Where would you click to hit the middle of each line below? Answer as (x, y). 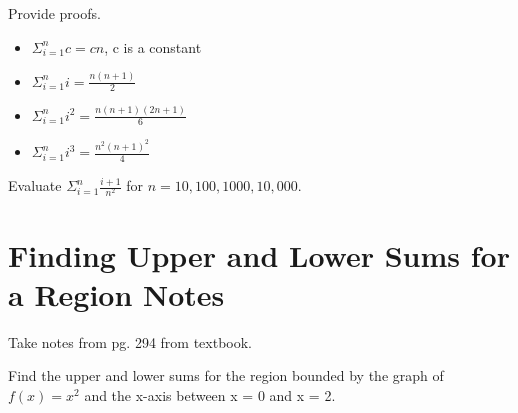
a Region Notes (116, 293)
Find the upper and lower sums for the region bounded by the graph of (226, 375)
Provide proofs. (54, 13)
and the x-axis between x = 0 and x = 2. (210, 394)
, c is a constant (153, 46)
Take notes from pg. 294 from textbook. (130, 341)
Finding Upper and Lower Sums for (259, 254)
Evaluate (35, 185)
